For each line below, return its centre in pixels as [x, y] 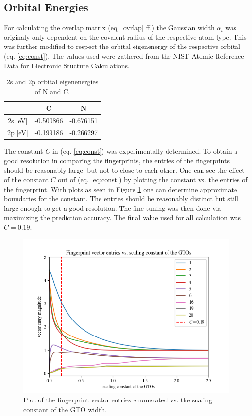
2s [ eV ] [18, 120]
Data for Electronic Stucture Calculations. [67, 65]
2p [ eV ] [18, 133]
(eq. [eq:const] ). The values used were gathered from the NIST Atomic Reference [124, 56]
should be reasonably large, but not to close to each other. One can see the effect [124, 170]
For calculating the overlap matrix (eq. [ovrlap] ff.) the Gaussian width [109, 27]
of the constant [26, 179]
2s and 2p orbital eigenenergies [52, 82]
